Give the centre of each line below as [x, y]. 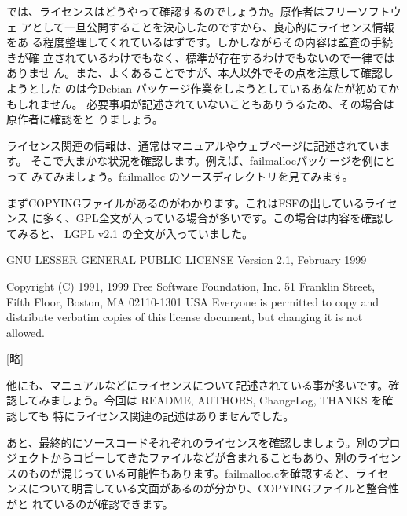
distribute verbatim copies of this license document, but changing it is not [185, 317]
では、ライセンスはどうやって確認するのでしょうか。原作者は [165, 11]
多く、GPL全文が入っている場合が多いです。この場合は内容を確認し [218, 218]
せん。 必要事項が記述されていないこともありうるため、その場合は [222, 103]
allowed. [26, 332]
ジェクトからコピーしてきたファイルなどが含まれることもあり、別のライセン [204, 457]
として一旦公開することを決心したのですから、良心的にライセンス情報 [213, 26]
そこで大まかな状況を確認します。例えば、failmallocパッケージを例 [202, 161]
